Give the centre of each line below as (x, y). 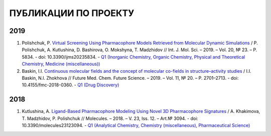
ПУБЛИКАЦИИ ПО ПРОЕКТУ (72, 13)
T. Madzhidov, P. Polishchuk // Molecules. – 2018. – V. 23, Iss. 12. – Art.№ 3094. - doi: (110, 118)
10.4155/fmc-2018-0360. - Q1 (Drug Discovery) (71, 85)
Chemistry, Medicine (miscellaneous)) (61, 64)
